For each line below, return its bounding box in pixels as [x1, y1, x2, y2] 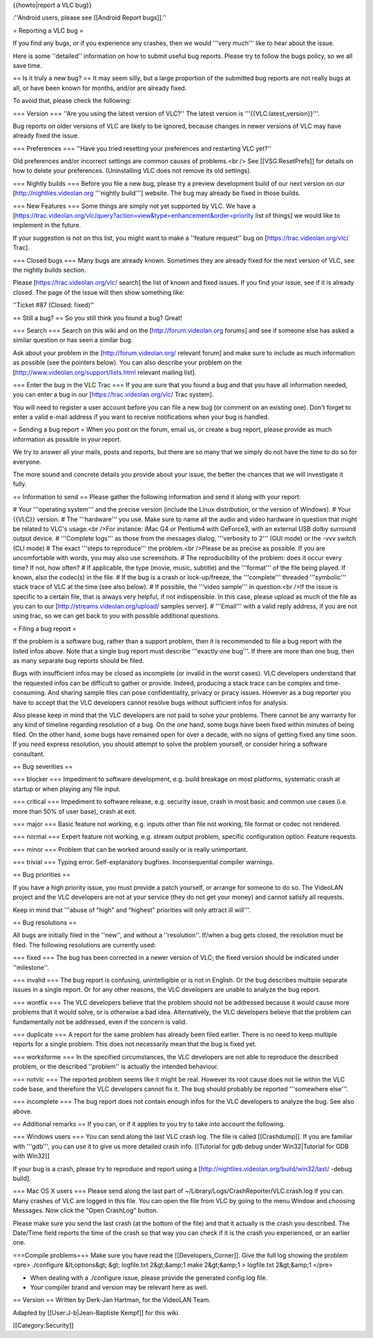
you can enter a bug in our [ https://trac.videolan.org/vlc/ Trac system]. [12, 391, 214, 399]
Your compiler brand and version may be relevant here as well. [30, 1283, 209, 1291]
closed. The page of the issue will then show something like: [12, 288, 185, 297]
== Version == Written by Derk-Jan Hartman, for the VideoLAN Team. [12, 1296, 211, 1304]
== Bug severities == [12, 762, 73, 770]
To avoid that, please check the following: [12, 97, 131, 105]
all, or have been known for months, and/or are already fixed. [12, 84, 187, 92]
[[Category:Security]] [12, 1321, 74, 1330]
